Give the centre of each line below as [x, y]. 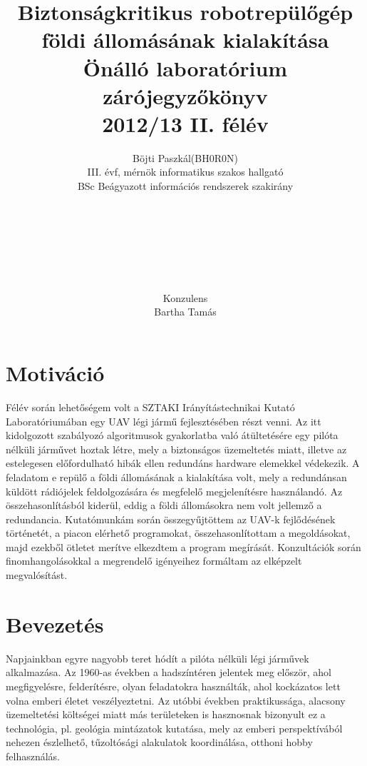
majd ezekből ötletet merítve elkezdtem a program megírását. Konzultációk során [183, 546]
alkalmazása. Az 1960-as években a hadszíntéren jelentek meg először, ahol [169, 672]
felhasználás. [33, 756]
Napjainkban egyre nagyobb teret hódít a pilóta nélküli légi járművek [157, 658]
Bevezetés [55, 624]
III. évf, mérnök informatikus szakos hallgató [185, 172]
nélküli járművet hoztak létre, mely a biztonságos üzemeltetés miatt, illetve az [176, 449]
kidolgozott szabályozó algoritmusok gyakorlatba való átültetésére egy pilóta [172, 435]
